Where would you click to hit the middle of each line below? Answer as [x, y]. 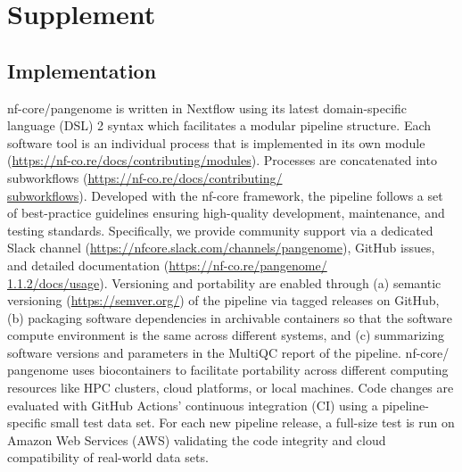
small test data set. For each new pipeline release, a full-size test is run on [252, 422]
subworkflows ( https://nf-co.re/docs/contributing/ [145, 177]
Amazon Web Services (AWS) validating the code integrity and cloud [197, 439]
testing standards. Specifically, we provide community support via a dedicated [220, 230]
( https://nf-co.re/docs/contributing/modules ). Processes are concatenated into [222, 160]
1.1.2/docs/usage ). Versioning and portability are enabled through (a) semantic [224, 282]
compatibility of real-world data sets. [108, 457]
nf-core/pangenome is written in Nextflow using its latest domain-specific [207, 108]
